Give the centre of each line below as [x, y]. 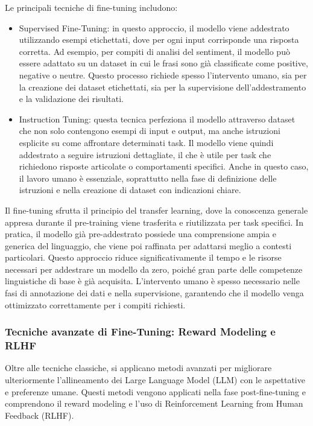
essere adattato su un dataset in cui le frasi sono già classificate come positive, [163, 63]
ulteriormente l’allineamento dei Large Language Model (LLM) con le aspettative [155, 379]
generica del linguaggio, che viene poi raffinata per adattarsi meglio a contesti [148, 245]
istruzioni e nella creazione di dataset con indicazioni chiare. [130, 190]
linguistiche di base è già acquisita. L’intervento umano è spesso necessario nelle [152, 281]
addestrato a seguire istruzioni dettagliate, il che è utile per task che [145, 154]
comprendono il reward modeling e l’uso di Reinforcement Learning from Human [154, 403]
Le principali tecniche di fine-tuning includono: [91, 7]
